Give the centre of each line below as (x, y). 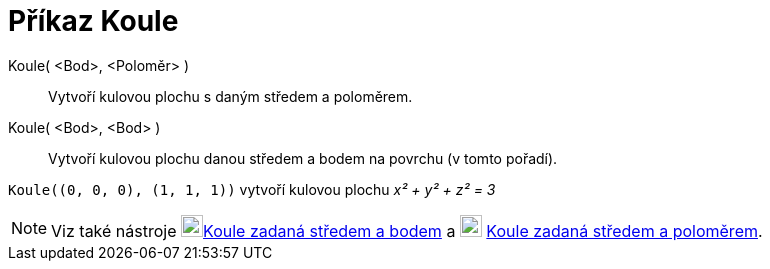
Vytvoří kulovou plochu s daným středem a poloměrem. (230, 96)
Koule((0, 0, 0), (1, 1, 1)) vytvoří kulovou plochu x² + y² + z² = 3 (252, 189)
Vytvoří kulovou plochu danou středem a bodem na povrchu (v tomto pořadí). (303, 158)
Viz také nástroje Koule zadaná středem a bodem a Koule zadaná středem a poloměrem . (407, 230)
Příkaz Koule (93, 21)
